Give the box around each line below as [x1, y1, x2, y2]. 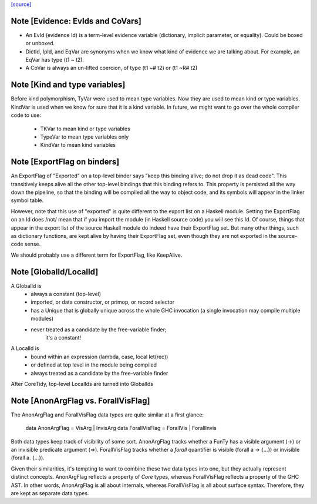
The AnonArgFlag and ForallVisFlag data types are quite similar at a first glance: [11, 411, 204, 418]
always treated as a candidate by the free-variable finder [31, 369, 168, 377]
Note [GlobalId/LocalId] [11, 267, 99, 277]
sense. [24, 241, 41, 248]
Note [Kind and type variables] [11, 80, 126, 90]
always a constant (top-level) [31, 291, 102, 298]
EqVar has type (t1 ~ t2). [25, 56, 85, 63]
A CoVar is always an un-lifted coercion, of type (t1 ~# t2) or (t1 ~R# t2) [25, 65, 198, 72]
